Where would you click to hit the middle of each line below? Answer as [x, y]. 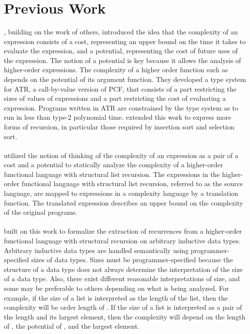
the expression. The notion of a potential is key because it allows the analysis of [123, 60]
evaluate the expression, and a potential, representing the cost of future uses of [121, 51]
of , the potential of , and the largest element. [72, 326]
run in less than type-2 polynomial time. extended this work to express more [118, 117]
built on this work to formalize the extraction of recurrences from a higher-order [123, 231]
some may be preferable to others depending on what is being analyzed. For [117, 288]
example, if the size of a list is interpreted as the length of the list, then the [116, 297]
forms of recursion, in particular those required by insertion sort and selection [119, 126]
